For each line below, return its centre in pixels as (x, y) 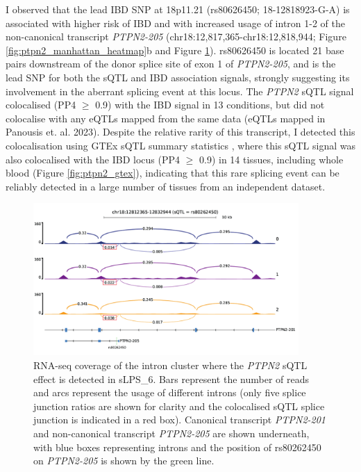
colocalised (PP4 (41, 105)
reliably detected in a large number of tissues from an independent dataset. (166, 186)
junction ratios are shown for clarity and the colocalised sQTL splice (179, 406)
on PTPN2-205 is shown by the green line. (124, 461)
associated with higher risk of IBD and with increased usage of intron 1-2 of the (175, 23)
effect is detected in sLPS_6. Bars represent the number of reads (171, 379)
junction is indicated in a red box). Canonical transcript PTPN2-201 (180, 420)
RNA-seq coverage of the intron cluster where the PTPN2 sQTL (170, 365)
